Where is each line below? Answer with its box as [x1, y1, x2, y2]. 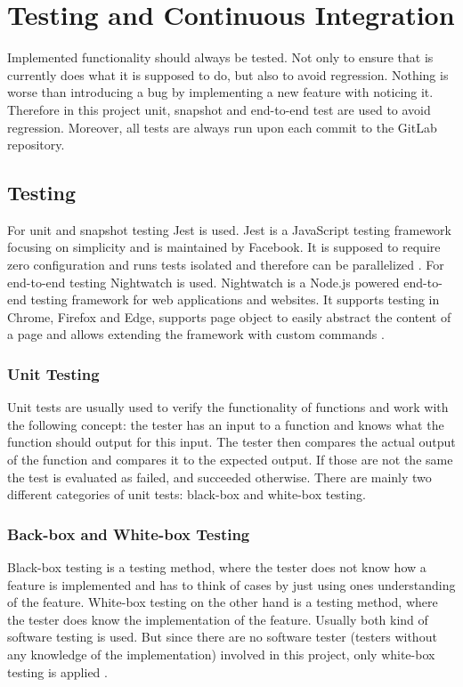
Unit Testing [7, 362, 100, 384]
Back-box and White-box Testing [7, 522, 250, 545]
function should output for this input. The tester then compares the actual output [7, 432, 456, 451]
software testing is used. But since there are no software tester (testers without [7, 627, 437, 646]
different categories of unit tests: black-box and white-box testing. [7, 485, 366, 504]
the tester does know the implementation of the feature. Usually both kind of [7, 610, 428, 628]
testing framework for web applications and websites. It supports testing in [30, 290, 440, 309]
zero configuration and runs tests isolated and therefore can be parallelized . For [7, 255, 444, 274]
